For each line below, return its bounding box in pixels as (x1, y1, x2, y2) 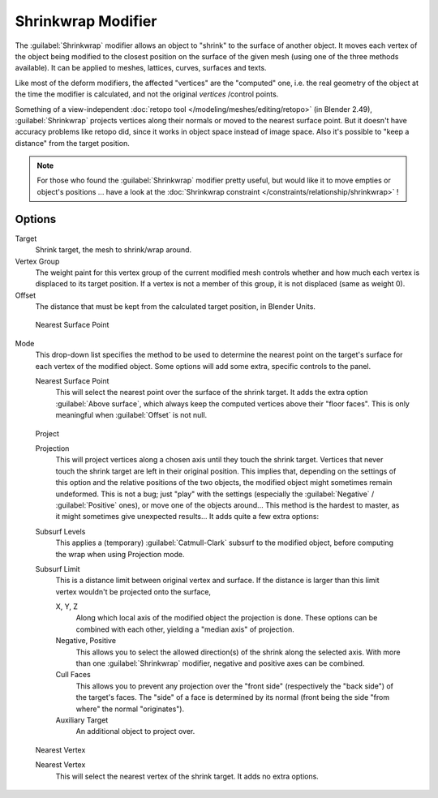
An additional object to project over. (75, 727, 195, 736)
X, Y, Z (55, 602, 79, 611)
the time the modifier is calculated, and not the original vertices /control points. (15, 89, 279, 99)
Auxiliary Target (55, 714, 109, 725)
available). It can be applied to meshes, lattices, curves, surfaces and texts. (15, 63, 267, 73)
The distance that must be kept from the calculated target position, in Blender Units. (35, 302, 316, 311)
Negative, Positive (55, 636, 117, 646)
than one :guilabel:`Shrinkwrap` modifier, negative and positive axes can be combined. (75, 659, 365, 668)
